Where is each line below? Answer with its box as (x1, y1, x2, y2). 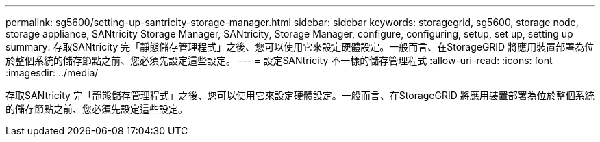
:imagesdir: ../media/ (5, 67, 99, 79)
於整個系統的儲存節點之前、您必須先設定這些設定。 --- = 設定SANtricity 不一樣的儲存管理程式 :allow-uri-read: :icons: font (5, 55, 553, 66)
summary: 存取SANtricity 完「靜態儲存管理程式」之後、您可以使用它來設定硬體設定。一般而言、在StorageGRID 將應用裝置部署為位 (5, 41, 595, 53)
